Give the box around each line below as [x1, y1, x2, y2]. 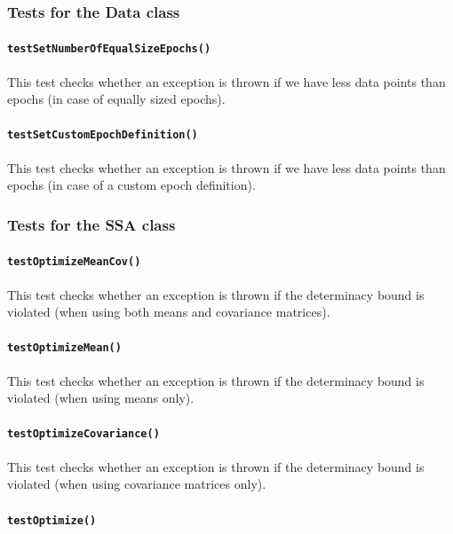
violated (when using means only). [7, 389, 195, 407]
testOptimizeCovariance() [7, 428, 160, 441]
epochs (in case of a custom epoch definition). [7, 176, 256, 194]
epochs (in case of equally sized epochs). [7, 90, 226, 108]
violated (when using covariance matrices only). [7, 475, 266, 493]
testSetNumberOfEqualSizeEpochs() [7, 43, 211, 56]
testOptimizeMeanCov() [7, 255, 141, 269]
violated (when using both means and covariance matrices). [7, 302, 330, 321]
